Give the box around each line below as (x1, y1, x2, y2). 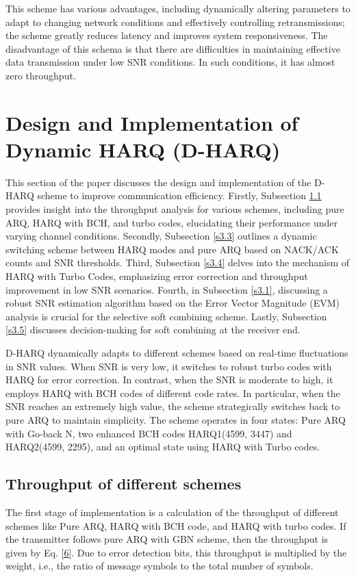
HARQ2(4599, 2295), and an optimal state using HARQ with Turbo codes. (5, 439, 320, 454)
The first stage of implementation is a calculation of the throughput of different (5, 504, 339, 519)
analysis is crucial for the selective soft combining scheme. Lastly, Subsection (5, 309, 327, 323)
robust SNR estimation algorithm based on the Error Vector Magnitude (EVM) (5, 296, 340, 310)
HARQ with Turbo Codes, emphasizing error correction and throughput (5, 269, 308, 283)
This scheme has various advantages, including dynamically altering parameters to (5, 1, 351, 15)
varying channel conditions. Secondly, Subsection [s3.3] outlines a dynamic (5, 229, 317, 243)
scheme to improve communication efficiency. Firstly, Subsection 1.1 (37, 188, 322, 203)
